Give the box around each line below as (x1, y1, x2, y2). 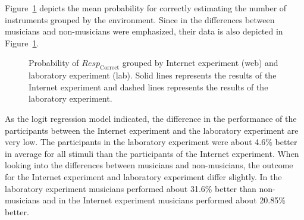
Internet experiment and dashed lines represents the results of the (29, 80, 268, 93)
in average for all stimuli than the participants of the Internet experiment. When (5, 147, 299, 159)
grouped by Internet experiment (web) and (122, 56, 278, 69)
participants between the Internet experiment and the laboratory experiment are (5, 124, 299, 136)
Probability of (29, 56, 79, 69)
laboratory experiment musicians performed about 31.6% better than (5, 182, 256, 194)
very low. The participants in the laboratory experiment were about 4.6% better (5, 136, 297, 148)
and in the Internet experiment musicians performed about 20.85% (42, 194, 286, 206)
